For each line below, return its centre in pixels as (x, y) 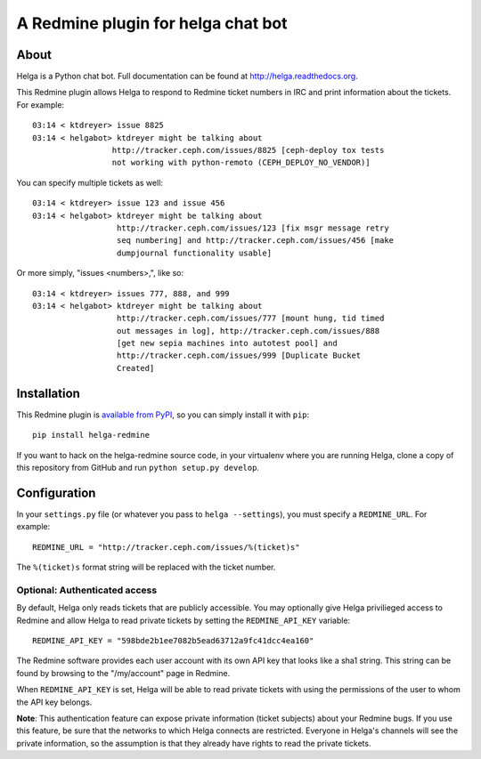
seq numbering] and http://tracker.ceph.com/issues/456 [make (255, 241)
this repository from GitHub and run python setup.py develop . (138, 467)
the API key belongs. (54, 702)
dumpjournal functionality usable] (194, 253)
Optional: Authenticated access (87, 590)
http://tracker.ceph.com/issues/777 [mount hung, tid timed (250, 319)
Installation (48, 393)
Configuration (56, 493)
